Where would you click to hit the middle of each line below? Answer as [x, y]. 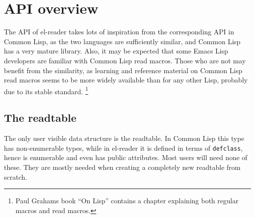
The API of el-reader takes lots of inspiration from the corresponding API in [119, 32]
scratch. [16, 177]
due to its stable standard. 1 [46, 90]
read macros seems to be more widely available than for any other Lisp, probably [126, 80]
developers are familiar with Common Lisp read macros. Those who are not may [125, 60]
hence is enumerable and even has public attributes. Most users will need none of [126, 157]
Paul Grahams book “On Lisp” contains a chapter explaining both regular [127, 201]
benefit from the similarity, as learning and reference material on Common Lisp [123, 70]
